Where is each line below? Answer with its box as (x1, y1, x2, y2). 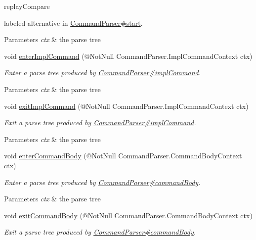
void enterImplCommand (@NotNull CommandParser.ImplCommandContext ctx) (4, 50, 253, 61)
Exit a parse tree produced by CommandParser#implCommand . (4, 117, 196, 128)
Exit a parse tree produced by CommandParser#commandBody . (4, 227, 196, 237)
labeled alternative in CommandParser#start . (4, 17, 143, 28)
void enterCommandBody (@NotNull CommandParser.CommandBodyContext (4, 150, 242, 161)
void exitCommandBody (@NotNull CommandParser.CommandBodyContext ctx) (4, 210, 253, 220)
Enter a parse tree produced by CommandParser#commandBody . (4, 177, 201, 187)
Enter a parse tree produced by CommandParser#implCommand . (4, 67, 201, 78)
